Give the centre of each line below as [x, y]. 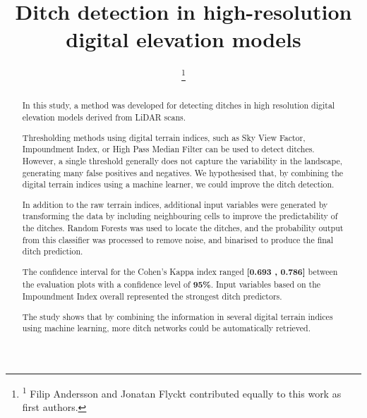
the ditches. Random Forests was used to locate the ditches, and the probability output [183, 228]
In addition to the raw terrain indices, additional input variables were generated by [175, 204]
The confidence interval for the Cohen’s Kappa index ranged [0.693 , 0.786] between [180, 271]
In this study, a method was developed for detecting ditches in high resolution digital [179, 105]
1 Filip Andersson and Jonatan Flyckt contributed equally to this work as [182, 392]
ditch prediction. [53, 251]
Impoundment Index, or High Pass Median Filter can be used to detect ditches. [168, 149]
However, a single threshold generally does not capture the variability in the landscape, [182, 160]
